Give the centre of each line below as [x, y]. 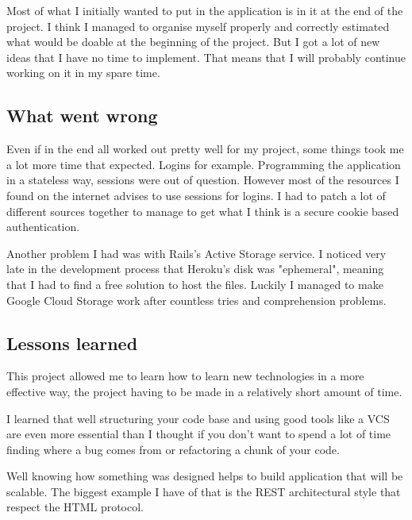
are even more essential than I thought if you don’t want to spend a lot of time [199, 434]
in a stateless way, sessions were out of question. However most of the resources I [203, 180]
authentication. [43, 227]
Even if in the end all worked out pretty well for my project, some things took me [205, 149]
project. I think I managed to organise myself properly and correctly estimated [198, 26]
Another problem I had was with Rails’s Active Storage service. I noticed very [196, 253]
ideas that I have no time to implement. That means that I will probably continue [206, 57]
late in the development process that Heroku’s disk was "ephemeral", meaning [195, 269]
